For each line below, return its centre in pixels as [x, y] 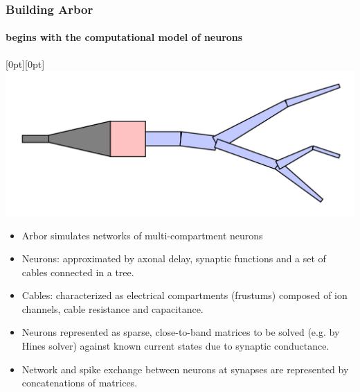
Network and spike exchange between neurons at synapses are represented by [185, 369]
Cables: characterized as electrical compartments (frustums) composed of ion [184, 295]
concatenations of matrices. [80, 383]
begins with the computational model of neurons [124, 37]
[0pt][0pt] [25, 63]
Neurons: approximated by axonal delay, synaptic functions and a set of [174, 258]
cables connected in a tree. [78, 272]
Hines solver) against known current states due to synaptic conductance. [175, 346]
